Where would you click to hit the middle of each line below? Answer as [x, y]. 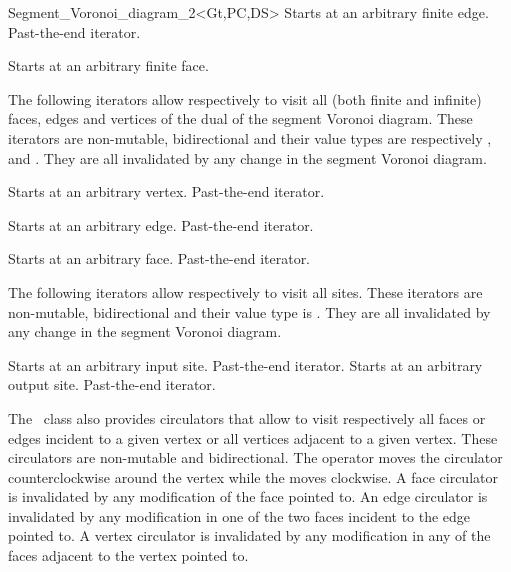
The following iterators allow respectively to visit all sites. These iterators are [245, 291]
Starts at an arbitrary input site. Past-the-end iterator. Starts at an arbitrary [245, 364]
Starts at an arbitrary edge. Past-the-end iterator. [161, 224]
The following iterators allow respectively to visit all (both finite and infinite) [245, 98]
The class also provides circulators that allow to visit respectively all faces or [247, 417]
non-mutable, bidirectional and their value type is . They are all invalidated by [249, 311]
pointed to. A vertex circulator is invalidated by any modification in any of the [249, 535]
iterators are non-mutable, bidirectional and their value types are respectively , [250, 137]
